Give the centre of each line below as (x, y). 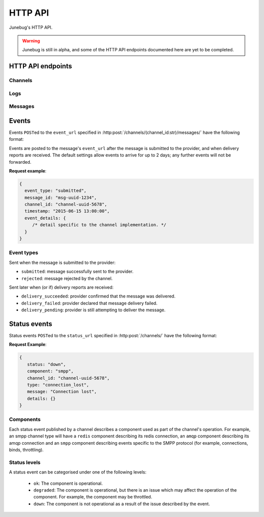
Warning (31, 41)
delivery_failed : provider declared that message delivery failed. (89, 303)
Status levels (25, 462)
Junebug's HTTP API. (31, 27)
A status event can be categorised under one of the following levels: (78, 472)
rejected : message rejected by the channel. (67, 278)
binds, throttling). (26, 450)
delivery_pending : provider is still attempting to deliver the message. (93, 310)
